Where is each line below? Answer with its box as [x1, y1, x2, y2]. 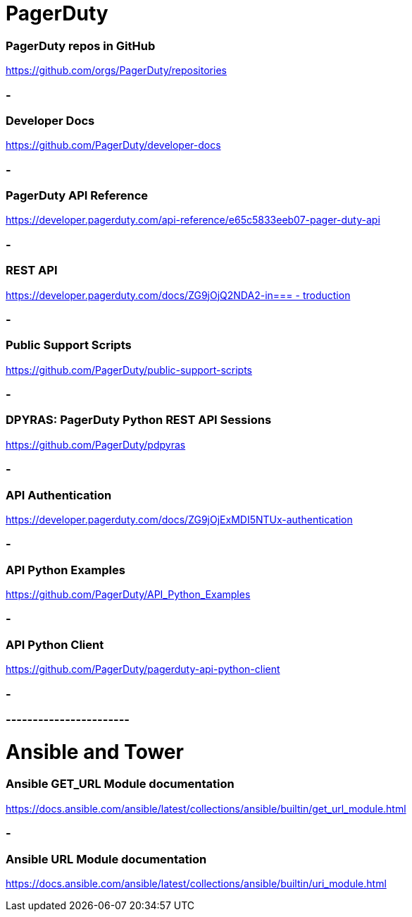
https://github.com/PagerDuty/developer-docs [6, 139, 221, 152]
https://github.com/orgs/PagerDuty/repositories [6, 64, 227, 77]
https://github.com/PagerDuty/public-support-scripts [6, 363, 253, 376]
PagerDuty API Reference [6, 188, 148, 202]
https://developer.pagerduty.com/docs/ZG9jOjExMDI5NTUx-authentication [6, 513, 353, 526]
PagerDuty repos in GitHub [6, 38, 156, 53]
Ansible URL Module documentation [6, 851, 207, 866]
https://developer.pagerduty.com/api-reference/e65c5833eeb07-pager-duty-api [6, 214, 380, 226]
